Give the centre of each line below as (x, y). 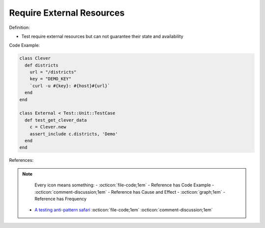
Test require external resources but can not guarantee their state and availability (102, 36)
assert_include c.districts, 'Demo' (74, 134)
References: (21, 160)
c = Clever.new (48, 127)
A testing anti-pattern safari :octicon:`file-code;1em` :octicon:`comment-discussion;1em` (124, 210)
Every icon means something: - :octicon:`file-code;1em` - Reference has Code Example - (124, 185)
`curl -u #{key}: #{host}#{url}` (70, 86)
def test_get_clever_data (56, 120)
